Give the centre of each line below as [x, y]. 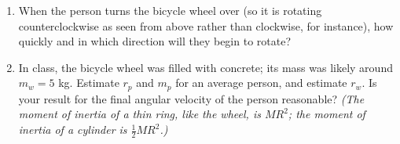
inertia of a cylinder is [73, 130]
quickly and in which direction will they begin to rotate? [155, 41]
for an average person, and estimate [261, 83]
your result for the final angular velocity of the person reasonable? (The [191, 98]
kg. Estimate [89, 83]
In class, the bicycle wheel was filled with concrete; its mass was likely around [206, 67]
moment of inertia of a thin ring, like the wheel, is [139, 114]
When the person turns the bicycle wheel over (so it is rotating [170, 10]
